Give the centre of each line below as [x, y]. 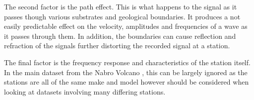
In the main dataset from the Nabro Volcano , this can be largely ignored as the [126, 72]
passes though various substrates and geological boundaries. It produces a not [122, 16]
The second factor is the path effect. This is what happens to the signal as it [121, 6]
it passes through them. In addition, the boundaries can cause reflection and [120, 36]
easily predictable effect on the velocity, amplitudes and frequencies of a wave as [126, 26]
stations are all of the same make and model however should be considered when [127, 82]
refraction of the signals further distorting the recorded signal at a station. [117, 46]
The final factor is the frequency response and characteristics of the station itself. [127, 62]
